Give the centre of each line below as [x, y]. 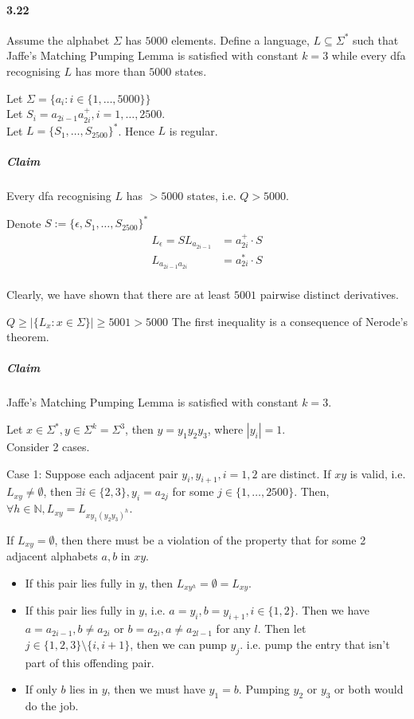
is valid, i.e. [378, 473]
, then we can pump [178, 644]
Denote [24, 223]
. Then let [282, 629]
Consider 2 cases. [48, 447]
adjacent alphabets [52, 556]
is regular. [193, 130]
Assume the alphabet [58, 39]
